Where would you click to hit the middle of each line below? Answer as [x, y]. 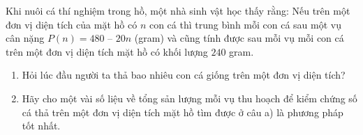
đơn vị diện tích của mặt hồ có [72, 24]
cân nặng [25, 38]
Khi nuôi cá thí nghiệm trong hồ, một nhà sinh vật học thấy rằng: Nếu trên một [178, 10]
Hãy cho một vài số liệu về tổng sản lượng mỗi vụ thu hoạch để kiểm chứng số [190, 98]
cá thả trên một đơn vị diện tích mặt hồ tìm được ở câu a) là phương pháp [183, 112]
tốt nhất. [41, 126]
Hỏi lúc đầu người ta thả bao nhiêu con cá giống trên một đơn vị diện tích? [184, 75]
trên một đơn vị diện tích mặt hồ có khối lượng [107, 51]
